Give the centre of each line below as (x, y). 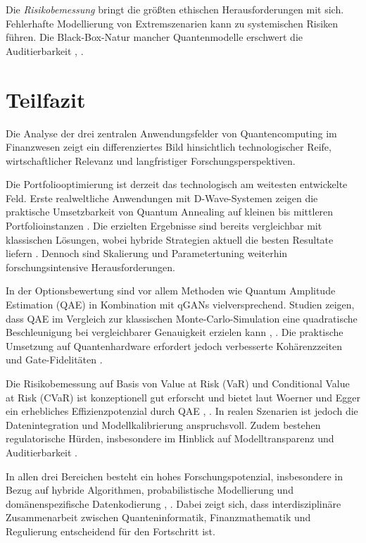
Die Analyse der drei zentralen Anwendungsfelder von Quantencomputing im (171, 133)
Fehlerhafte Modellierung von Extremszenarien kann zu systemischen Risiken (172, 23)
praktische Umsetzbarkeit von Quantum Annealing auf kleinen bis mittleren (170, 212)
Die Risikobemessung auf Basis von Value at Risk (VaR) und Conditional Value (178, 383)
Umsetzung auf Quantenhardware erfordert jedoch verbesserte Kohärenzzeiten (174, 345)
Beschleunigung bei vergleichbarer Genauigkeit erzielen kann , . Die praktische (175, 332)
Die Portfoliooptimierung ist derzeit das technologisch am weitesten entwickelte (177, 184)
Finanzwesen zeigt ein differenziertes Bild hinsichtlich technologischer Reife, (169, 147)
